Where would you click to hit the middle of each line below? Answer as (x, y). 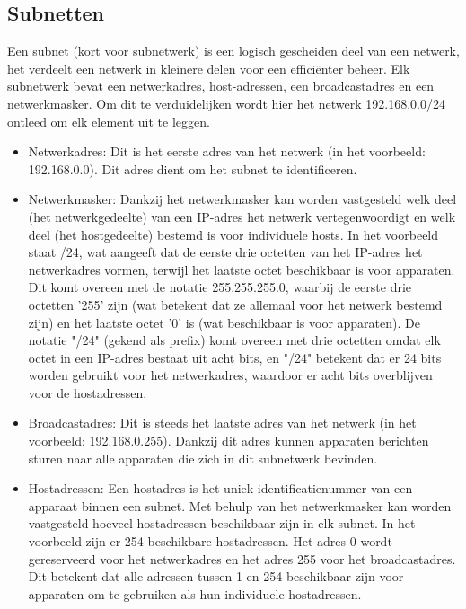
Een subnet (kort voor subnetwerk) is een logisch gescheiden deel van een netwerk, (233, 51)
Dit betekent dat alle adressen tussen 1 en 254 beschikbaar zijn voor (216, 576)
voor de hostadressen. (88, 392)
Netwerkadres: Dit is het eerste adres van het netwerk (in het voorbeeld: (227, 151)
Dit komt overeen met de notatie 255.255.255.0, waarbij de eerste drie (220, 287)
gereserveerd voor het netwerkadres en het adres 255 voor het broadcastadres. (242, 558)
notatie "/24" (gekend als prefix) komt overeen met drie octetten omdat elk (234, 340)
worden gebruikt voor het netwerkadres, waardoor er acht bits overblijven (230, 375)
